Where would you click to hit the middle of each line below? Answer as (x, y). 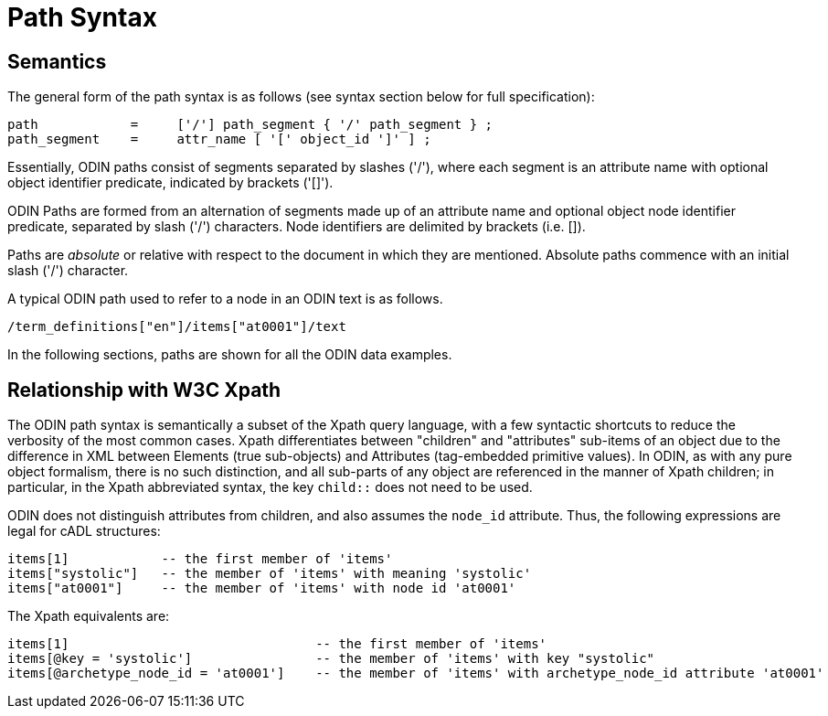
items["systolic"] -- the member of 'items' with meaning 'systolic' (270, 574)
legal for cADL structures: (84, 531)
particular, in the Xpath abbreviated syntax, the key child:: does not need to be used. (270, 487)
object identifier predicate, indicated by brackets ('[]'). (170, 183)
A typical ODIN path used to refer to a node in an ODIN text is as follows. (225, 299)
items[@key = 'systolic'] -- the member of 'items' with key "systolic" (331, 659)
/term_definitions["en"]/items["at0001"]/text (177, 327)
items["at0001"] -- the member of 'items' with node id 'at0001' (262, 588)
